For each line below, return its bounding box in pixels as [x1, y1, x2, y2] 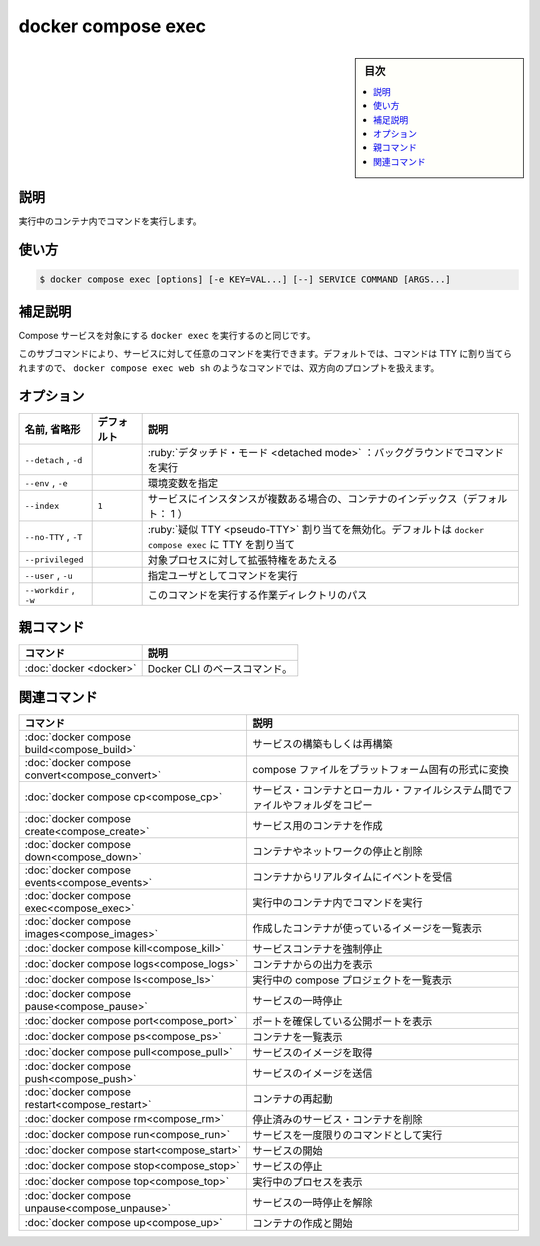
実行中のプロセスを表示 [252, 1175, 364, 1189]
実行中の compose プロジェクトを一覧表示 [252, 973, 452, 987]
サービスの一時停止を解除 [252, 1196, 374, 1210]
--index [24, 500, 60, 511]
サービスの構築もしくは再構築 [252, 737, 394, 751]
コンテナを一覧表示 [252, 1030, 344, 1044]
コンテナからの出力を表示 [252, 958, 374, 972]
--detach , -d [24, 453, 83, 467]
